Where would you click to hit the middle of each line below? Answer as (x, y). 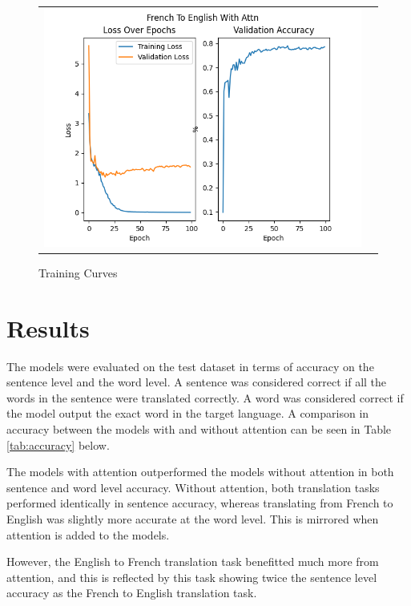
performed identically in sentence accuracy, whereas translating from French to (200, 503)
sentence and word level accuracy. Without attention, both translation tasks (193, 487)
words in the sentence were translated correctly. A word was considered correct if (205, 397)
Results (48, 327)
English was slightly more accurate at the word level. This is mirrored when (193, 518)
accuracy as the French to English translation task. (132, 593)
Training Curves (78, 272)
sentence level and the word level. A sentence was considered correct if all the (197, 382)
